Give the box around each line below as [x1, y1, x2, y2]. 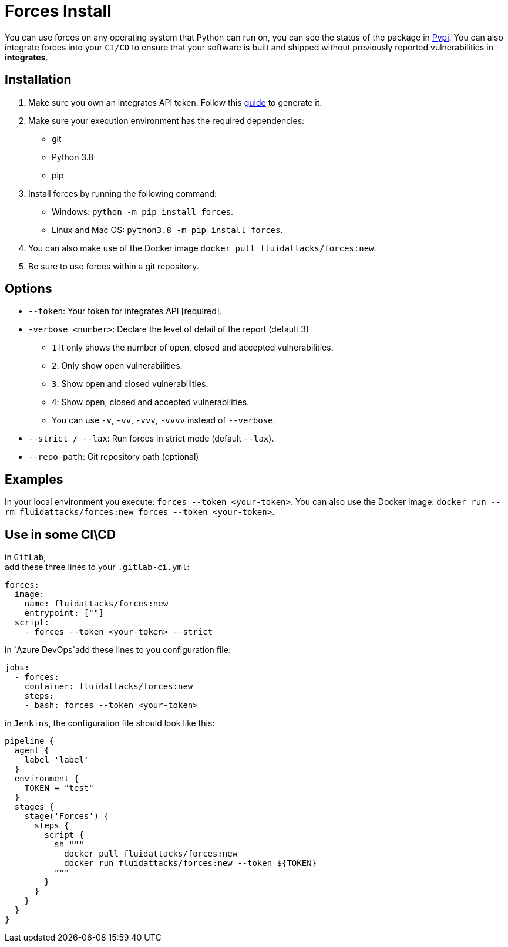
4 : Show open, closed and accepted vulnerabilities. [52, 397, 250, 407]
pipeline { [5, 736, 55, 746]
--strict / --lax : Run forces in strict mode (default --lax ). [28, 433, 274, 444]
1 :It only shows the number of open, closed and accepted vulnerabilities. [52, 342, 334, 353]
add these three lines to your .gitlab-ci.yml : [5, 562, 190, 572]
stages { [14, 802, 55, 812]
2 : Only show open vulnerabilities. [52, 360, 183, 371]
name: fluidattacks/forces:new [24, 599, 169, 609]
